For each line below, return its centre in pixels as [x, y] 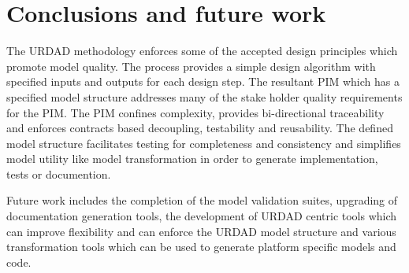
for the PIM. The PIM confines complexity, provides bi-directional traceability [195, 112]
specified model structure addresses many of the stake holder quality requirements [204, 96]
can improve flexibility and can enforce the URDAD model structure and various [201, 231]
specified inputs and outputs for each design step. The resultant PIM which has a [203, 81]
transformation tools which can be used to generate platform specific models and [201, 247]
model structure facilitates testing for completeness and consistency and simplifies [204, 143]
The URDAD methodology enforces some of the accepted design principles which [202, 51]
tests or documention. [59, 173]
